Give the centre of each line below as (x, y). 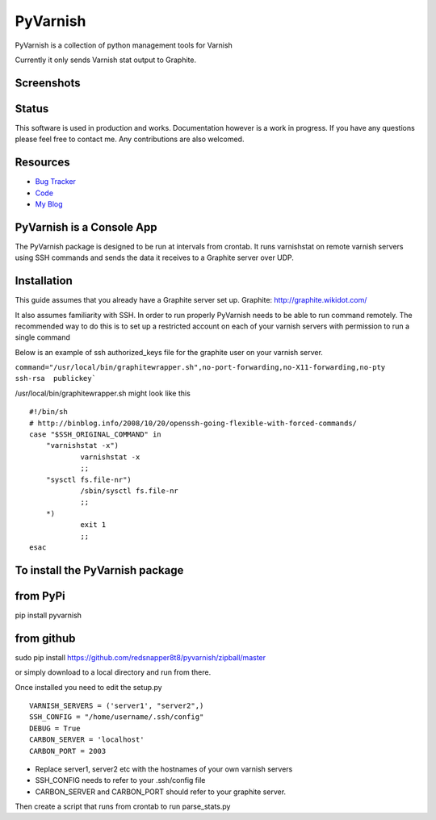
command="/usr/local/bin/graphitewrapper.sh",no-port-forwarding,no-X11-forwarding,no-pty (200, 368)
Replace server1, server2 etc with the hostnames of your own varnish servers (164, 769)
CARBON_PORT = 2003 (68, 751)
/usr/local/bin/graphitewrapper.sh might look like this (103, 393)
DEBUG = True (55, 728)
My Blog (49, 204)
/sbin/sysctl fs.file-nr (130, 491)
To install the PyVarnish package (99, 570)
